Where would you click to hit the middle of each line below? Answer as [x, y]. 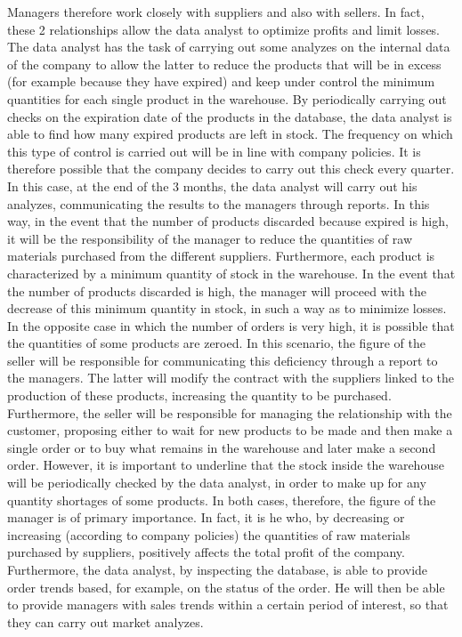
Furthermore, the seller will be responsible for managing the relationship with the [230, 412]
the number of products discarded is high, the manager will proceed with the [217, 290]
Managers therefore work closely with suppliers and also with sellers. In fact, [216, 12]
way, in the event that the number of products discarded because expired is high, [228, 221]
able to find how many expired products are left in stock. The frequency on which [230, 134]
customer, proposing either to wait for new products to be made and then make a [230, 430]
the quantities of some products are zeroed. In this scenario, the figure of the [216, 343]
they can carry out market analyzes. [105, 621]
